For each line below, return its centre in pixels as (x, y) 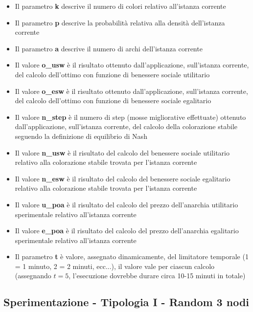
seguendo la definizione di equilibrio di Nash (81, 136)
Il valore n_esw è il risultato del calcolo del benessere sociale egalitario (123, 178)
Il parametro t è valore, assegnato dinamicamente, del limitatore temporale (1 (132, 256)
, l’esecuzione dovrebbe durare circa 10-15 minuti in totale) (157, 276)
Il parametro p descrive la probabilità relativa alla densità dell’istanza (120, 22)
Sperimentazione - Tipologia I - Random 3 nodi (126, 302)
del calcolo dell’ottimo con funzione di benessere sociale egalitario (113, 100)
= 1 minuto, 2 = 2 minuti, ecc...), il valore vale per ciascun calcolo (115, 266)
